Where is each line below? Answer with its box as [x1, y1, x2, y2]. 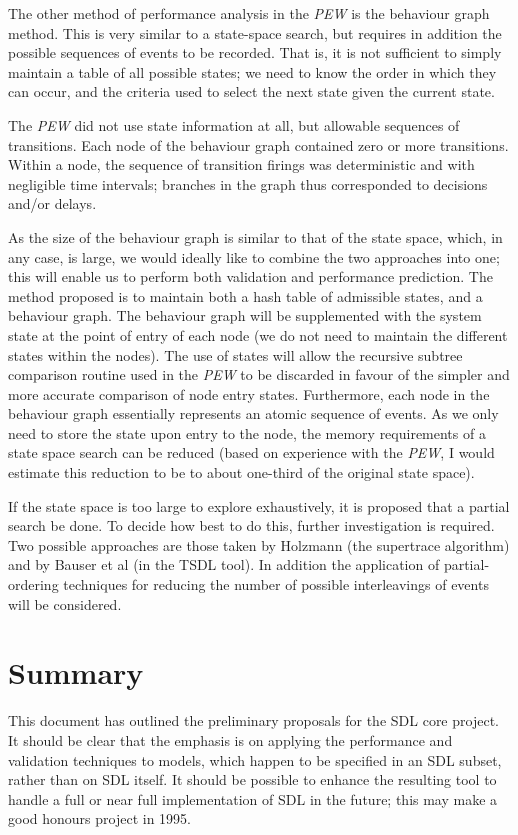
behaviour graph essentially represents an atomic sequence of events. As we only [8, 403, 499, 424]
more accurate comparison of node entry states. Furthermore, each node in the [8, 383, 490, 404]
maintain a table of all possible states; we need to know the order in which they [8, 61, 497, 82]
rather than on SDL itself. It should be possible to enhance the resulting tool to [8, 769, 497, 790]
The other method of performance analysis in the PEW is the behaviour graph [8, 3, 490, 23]
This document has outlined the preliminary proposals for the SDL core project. [8, 710, 499, 731]
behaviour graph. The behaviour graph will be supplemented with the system [8, 305, 482, 326]
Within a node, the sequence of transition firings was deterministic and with [8, 154, 475, 175]
